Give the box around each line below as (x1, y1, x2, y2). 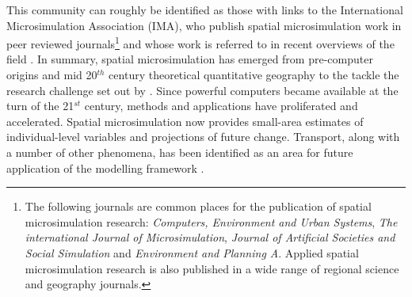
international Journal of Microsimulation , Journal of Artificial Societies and (25, 229, 395, 246)
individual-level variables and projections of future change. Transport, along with (6, 128, 400, 145)
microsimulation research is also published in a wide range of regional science (25, 260, 399, 276)
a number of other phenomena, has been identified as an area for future (6, 144, 353, 160)
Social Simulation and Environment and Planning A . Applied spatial (25, 244, 359, 261)
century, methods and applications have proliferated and (84, 97, 358, 114)
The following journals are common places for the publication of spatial (25, 198, 372, 215)
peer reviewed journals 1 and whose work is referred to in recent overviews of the (6, 33, 395, 51)
